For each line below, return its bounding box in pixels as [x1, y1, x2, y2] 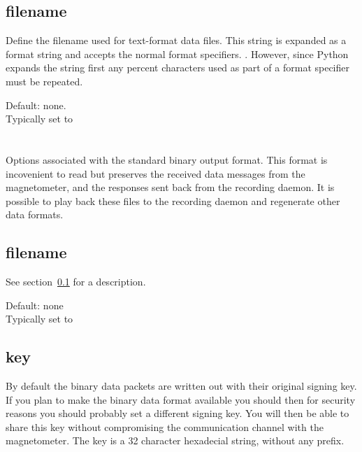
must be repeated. [6, 73, 83, 88]
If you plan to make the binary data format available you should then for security [6, 392, 356, 407]
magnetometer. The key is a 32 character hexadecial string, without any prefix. [6, 433, 345, 448]
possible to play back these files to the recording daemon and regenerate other [6, 193, 340, 208]
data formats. [6, 207, 64, 222]
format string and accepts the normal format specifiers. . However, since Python [6, 46, 349, 61]
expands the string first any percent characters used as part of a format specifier [6, 60, 349, 75]
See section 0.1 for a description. [6, 274, 146, 289]
